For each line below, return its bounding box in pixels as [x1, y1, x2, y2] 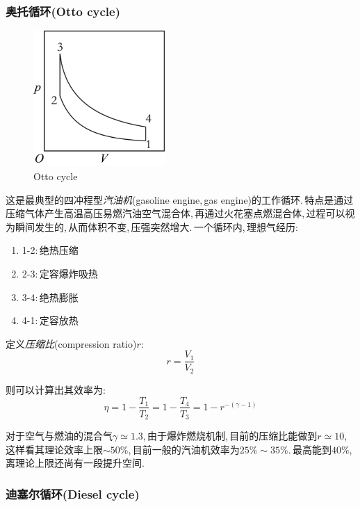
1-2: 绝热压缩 [22, 243, 79, 257]
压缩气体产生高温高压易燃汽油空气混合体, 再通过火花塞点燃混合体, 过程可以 [6, 206, 345, 220]
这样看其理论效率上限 [6, 442, 103, 456]
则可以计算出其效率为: [6, 382, 106, 396]
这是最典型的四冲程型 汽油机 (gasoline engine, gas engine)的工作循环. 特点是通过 [6, 192, 354, 207]
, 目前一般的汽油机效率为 [128, 442, 240, 456]
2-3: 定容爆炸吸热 [22, 266, 98, 281]
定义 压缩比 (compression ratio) [6, 336, 137, 351]
